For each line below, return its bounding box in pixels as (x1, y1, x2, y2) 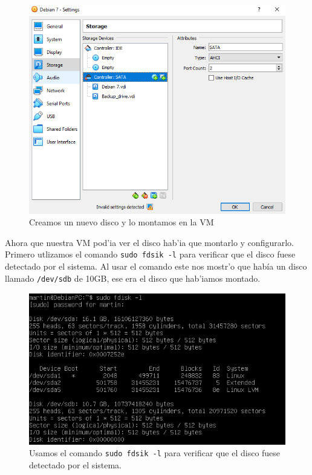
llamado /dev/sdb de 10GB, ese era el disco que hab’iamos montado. (5, 271, 261, 284)
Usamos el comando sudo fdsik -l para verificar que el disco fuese (29, 447, 281, 459)
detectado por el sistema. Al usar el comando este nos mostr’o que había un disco (5, 260, 307, 273)
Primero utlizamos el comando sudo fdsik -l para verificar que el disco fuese (5, 248, 296, 261)
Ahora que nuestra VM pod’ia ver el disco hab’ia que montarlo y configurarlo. (5, 236, 294, 248)
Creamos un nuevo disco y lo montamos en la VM (29, 216, 214, 228)
